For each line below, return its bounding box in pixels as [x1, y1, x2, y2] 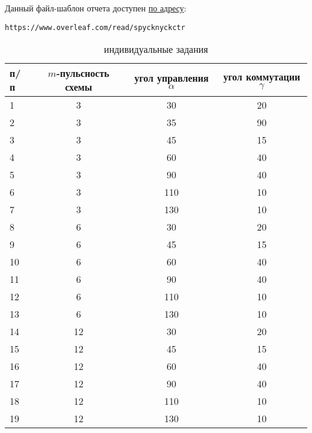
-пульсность [56, 66, 110, 80]
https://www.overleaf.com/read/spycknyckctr [5, 23, 185, 32]
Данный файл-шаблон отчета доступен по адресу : [5, 2, 187, 14]
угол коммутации [223, 70, 301, 84]
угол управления [134, 71, 209, 85]
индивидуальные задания [104, 42, 208, 56]
